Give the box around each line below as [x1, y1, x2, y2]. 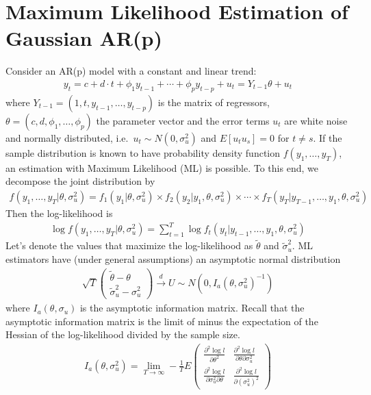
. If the [313, 130, 342, 144]
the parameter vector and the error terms [96, 113, 270, 127]
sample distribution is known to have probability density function [5, 145, 281, 160]
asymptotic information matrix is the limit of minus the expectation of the [5, 314, 318, 328]
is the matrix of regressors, [157, 94, 270, 109]
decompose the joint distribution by [5, 174, 155, 188]
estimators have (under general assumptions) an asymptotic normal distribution [5, 251, 341, 266]
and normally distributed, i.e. [5, 130, 129, 144]
